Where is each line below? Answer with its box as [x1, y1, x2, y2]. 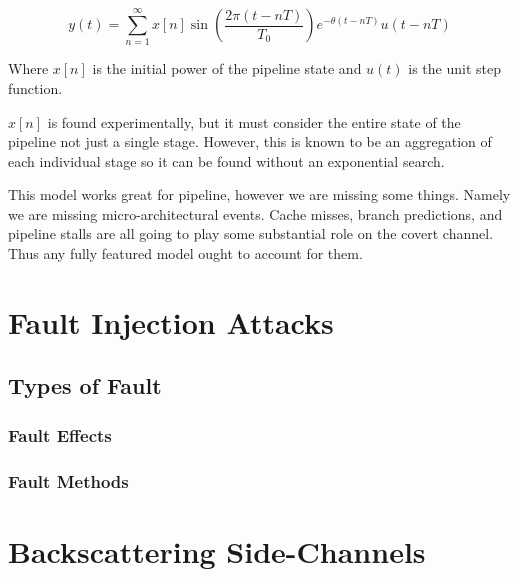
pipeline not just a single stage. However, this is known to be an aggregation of [8, 131, 492, 152]
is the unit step [408, 58, 502, 79]
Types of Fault [8, 370, 162, 401]
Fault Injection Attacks [8, 301, 334, 342]
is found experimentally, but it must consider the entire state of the [47, 111, 461, 132]
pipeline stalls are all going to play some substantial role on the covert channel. [8, 223, 494, 244]
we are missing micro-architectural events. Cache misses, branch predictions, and [8, 203, 503, 224]
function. [8, 77, 63, 98]
